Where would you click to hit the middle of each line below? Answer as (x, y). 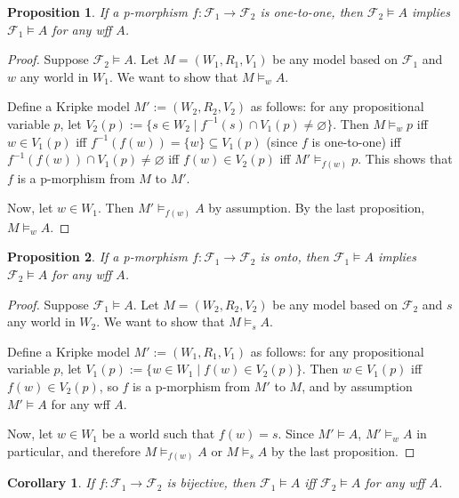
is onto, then (294, 257)
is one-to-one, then (311, 12)
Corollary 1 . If (51, 482)
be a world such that (158, 434)
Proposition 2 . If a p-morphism (97, 257)
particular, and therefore (74, 450)
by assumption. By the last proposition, (317, 208)
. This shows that (405, 159)
